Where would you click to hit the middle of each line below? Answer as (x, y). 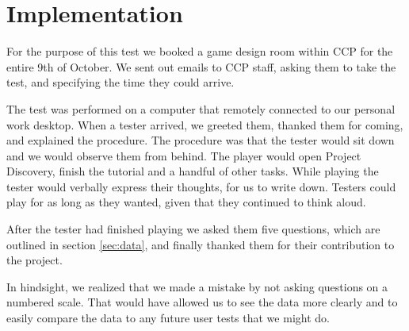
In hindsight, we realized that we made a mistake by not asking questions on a (197, 286)
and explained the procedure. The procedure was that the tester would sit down (201, 140)
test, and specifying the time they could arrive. (120, 82)
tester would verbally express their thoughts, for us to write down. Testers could (201, 186)
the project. (34, 260)
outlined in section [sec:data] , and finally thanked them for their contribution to (201, 244)
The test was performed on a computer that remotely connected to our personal (201, 108)
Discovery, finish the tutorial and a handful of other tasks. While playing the (193, 171)
